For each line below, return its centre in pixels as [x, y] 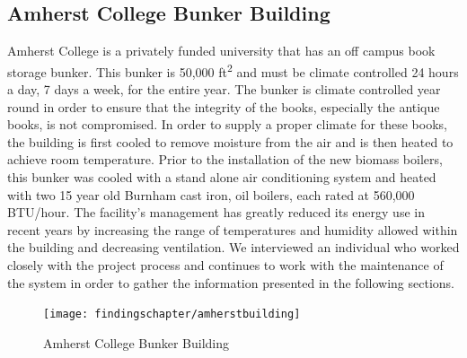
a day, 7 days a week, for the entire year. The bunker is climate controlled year [224, 89]
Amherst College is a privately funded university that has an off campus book [221, 51]
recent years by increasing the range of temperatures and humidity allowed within [233, 229]
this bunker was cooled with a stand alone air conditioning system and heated [222, 177]
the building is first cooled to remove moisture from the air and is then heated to [230, 141]
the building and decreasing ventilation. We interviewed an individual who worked [233, 247]
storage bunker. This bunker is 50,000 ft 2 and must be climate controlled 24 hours [233, 70]
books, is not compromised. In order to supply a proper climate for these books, [227, 124]
